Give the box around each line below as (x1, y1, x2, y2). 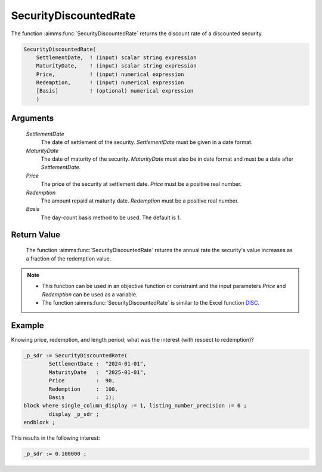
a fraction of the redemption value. (26, 255, 112, 262)
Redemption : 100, (48, 385, 119, 393)
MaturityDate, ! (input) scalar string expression (36, 63, 197, 69)
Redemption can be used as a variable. (42, 290, 138, 298)
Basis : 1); (48, 394, 116, 400)
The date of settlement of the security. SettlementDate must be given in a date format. (41, 139, 253, 146)
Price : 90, (48, 377, 116, 384)
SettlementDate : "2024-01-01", (48, 360, 147, 367)
